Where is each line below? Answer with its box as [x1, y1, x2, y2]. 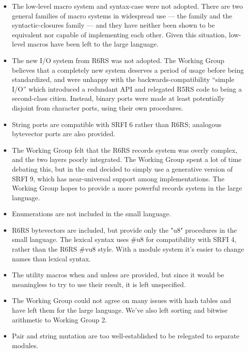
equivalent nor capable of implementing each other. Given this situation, [12, 29, 227, 39]
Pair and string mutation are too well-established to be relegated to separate [12, 331, 240, 341]
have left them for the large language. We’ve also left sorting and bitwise [12, 305, 228, 315]
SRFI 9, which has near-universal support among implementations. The [12, 173, 225, 183]
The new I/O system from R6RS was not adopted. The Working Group [12, 55, 225, 65]
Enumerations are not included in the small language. [12, 208, 171, 219]
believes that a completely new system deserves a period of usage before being [12, 64, 244, 75]
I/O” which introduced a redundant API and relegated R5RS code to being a [12, 83, 242, 94]
